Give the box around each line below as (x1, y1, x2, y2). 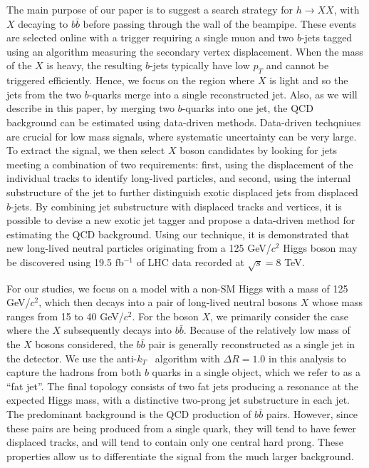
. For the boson (132, 308, 199, 323)
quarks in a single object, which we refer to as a (152, 365, 360, 380)
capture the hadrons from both (6, 365, 142, 380)
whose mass (311, 295, 363, 310)
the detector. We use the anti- (6, 350, 137, 365)
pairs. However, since (266, 407, 358, 421)
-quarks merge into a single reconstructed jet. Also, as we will (88, 86, 358, 101)
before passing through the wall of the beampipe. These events (83, 16, 357, 31)
